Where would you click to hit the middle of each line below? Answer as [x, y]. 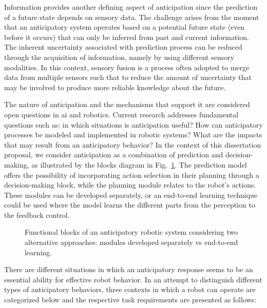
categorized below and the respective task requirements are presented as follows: [130, 300]
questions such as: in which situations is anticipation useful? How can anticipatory [133, 124]
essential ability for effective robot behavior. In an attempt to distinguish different [133, 279]
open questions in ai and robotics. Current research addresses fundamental [121, 114]
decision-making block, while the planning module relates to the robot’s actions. [130, 185]
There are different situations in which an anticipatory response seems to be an [129, 269]
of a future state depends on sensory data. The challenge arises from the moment [132, 17]
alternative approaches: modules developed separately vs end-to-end [131, 242]
